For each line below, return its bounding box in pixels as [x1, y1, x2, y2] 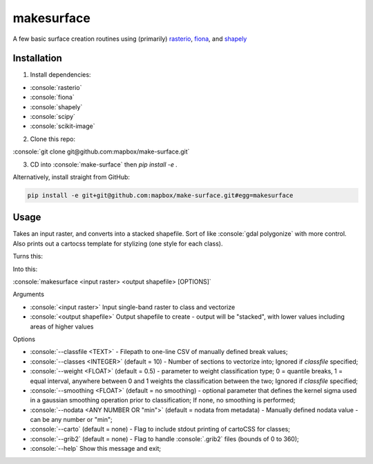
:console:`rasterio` [30, 83, 82, 91]
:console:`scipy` [30, 113, 76, 121]
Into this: [12, 265, 38, 273]
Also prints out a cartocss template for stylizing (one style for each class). [12, 239, 224, 248]
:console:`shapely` [30, 102, 83, 111]
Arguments [12, 290, 45, 299]
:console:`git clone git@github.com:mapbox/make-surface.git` [12, 147, 190, 156]
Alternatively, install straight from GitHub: [12, 173, 131, 181]
